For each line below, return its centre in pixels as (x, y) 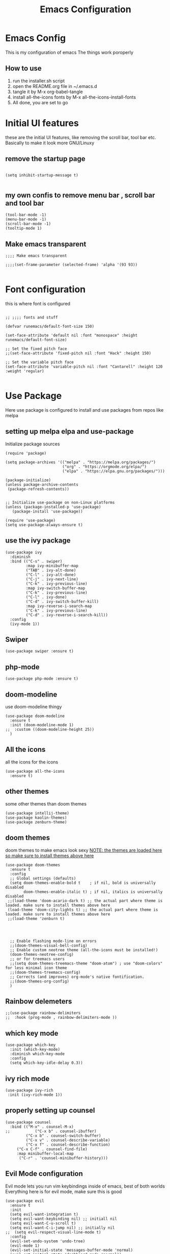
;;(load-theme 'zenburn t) (36, 919)
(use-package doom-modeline (35, 716)
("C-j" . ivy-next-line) (52, 579)
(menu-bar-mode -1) (26, 219)
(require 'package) (26, 453)
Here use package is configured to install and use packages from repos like (84, 410)
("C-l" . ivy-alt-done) (51, 575)
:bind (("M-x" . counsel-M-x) (42, 1127)
